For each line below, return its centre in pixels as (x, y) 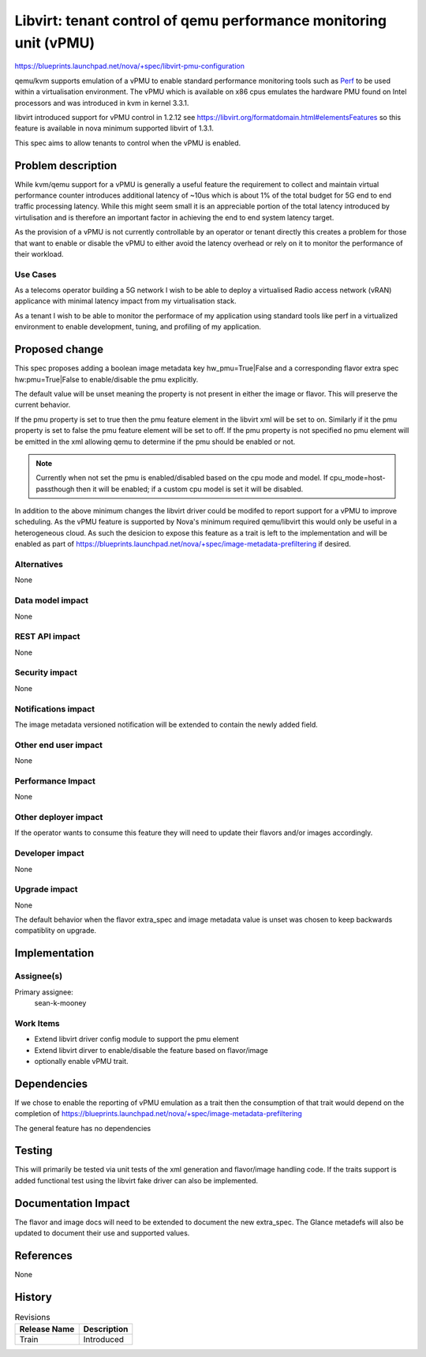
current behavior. (43, 405)
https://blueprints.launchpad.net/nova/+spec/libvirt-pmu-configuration (129, 66)
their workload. (39, 254)
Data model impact (52, 600)
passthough (55, 489)
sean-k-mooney (60, 1002)
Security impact (46, 673)
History (34, 1297)
